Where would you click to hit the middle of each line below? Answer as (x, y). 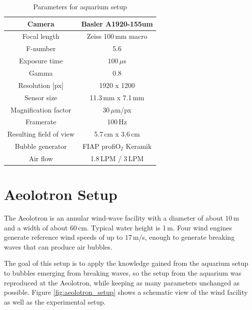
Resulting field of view (41, 134)
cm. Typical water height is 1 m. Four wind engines (155, 227)
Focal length (41, 36)
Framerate (41, 122)
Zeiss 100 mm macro (117, 36)
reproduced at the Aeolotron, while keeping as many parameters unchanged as (122, 282)
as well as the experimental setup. (55, 301)
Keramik (139, 146)
